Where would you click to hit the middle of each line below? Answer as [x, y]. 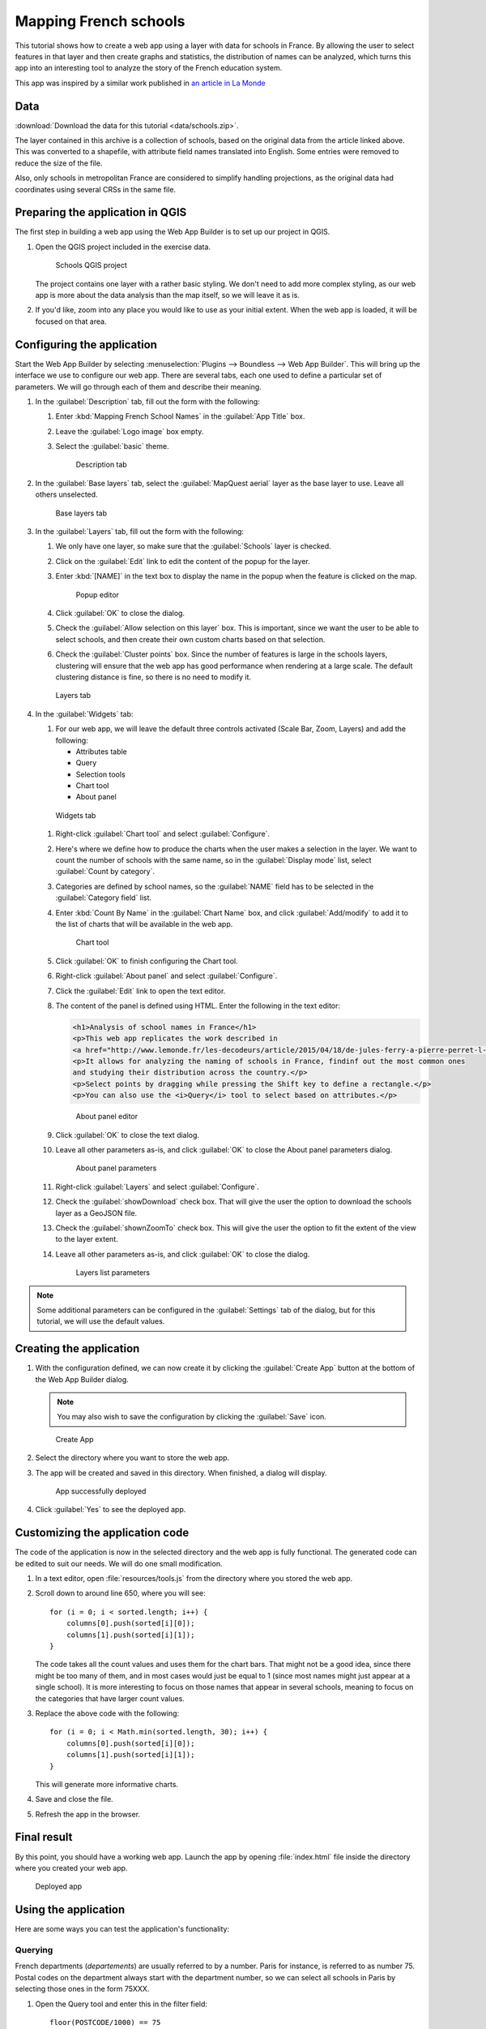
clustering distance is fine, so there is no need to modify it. [153, 677]
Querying [34, 1950]
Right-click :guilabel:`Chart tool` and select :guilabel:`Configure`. [163, 834]
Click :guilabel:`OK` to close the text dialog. [128, 1135]
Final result [44, 1837]
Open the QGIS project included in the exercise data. [123, 247]
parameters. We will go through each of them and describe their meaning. [139, 386]
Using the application [70, 1910]
